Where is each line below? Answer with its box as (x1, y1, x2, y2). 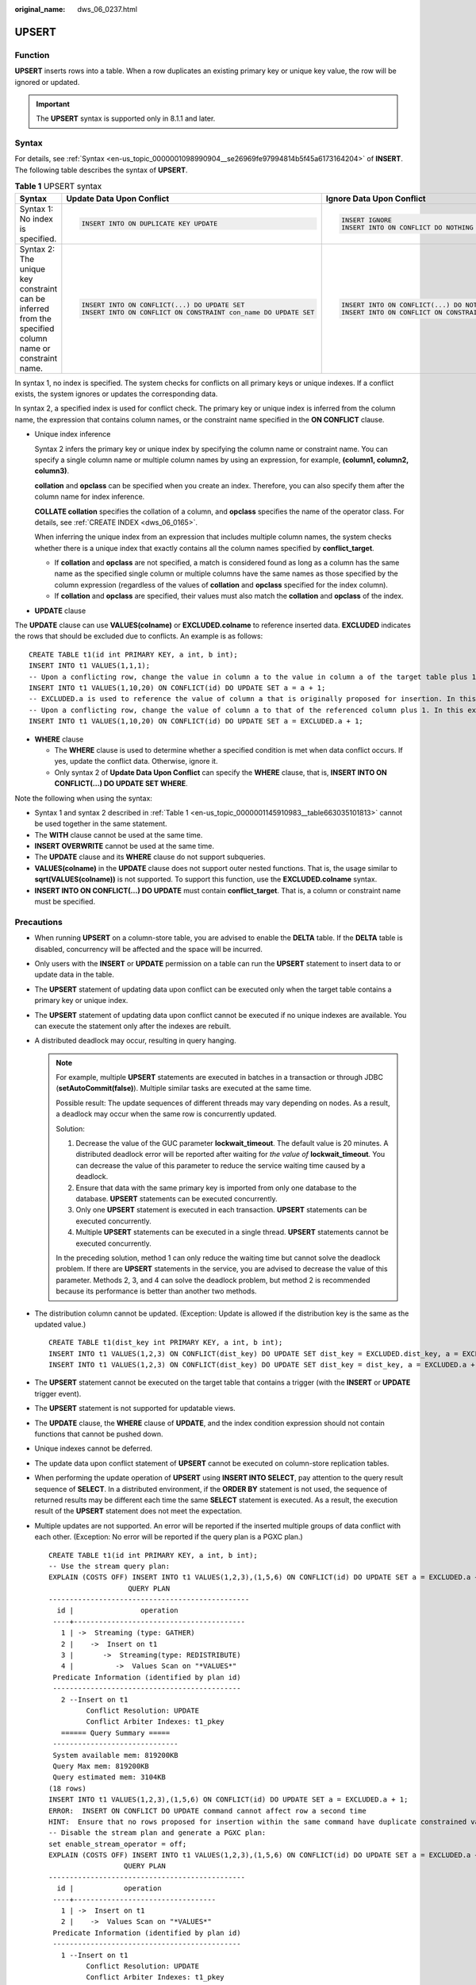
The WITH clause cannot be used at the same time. (34, 830, 203, 839)
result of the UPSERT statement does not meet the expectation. (34, 1506, 242, 1516)
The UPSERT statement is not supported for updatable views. (34, 1404, 236, 1413)
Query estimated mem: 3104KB (52, 1773, 167, 1782)
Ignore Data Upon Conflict (325, 193, 426, 204)
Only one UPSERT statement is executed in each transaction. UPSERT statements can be (75, 1205, 367, 1215)
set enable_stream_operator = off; (48, 1839, 187, 1848)
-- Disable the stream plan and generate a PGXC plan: (48, 1829, 267, 1837)
